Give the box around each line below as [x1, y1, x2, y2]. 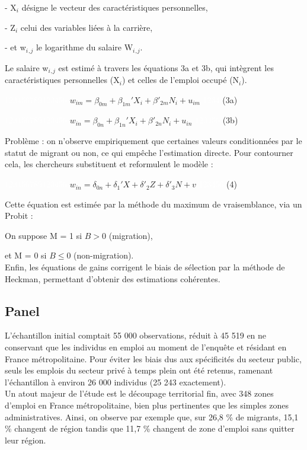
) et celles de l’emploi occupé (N [121, 74, 239, 86]
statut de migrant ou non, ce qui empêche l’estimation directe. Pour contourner [5, 146, 293, 158]
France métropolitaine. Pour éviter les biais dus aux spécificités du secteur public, [5, 352, 302, 365]
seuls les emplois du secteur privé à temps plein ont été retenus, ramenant [5, 364, 273, 376]
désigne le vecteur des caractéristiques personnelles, [21, 1, 208, 13]
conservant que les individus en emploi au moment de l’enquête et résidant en [5, 341, 287, 353]
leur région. [5, 433, 46, 446]
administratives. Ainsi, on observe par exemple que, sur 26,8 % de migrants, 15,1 [5, 410, 299, 423]
